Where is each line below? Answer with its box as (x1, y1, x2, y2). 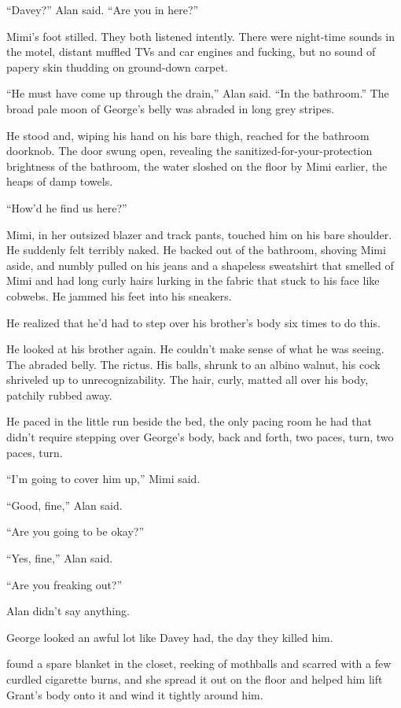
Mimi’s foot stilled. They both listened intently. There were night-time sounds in (6, 28, 395, 44)
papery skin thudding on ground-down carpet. (6, 58, 228, 75)
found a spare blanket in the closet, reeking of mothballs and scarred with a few (6, 655, 392, 672)
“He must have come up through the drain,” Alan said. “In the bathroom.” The (6, 85, 389, 101)
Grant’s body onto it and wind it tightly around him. (6, 686, 263, 702)
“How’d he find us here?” (6, 199, 127, 216)
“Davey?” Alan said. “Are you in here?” (6, 2, 199, 17)
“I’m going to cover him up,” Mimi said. (6, 470, 200, 487)
